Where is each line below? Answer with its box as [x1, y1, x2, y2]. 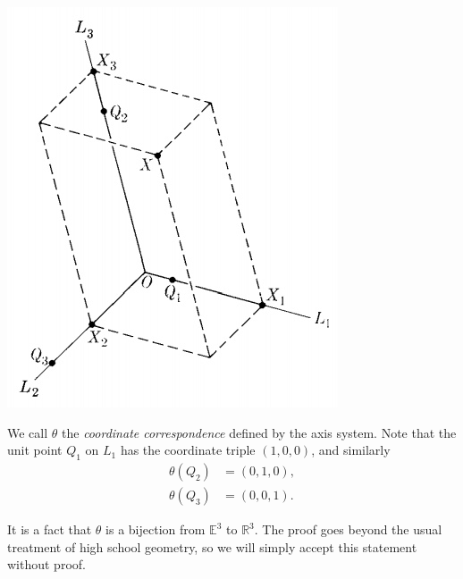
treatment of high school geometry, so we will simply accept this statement [7, 537, 417, 556]
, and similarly [311, 441, 391, 459]
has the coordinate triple [120, 441, 256, 459]
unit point [7, 441, 63, 459]
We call [7, 423, 48, 441]
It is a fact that [7, 520, 92, 539]
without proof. [7, 555, 86, 574]
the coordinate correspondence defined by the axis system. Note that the [62, 423, 457, 441]
